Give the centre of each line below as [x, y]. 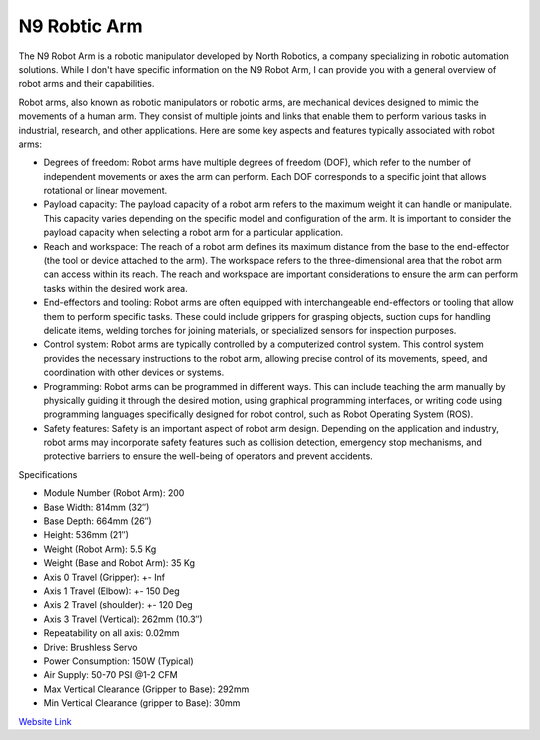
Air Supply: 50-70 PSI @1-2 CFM [111, 675]
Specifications [48, 474]
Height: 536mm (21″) [86, 535]
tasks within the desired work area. [116, 288]
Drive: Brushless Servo [90, 647]
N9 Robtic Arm [81, 26]
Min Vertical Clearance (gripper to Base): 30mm [142, 703]
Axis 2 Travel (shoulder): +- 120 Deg [118, 605]
